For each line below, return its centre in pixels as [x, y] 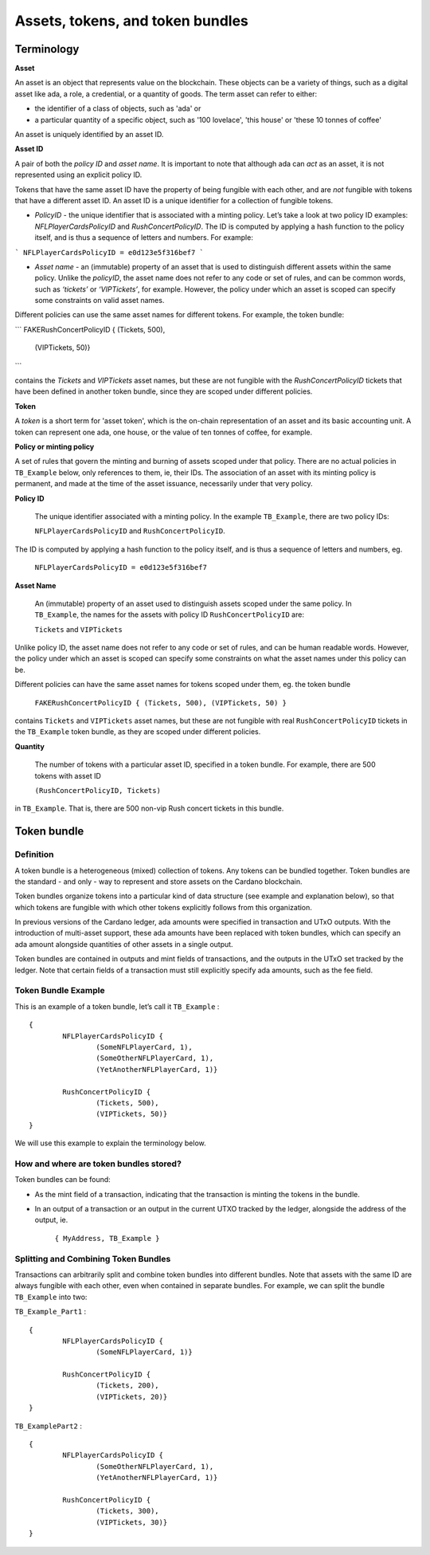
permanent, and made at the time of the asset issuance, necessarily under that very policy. [164, 484]
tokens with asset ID [68, 776]
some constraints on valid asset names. [100, 300]
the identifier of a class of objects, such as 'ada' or [118, 108]
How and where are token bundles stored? [98, 1164]
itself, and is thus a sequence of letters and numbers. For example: [144, 238]
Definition [34, 854]
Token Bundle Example [60, 991]
